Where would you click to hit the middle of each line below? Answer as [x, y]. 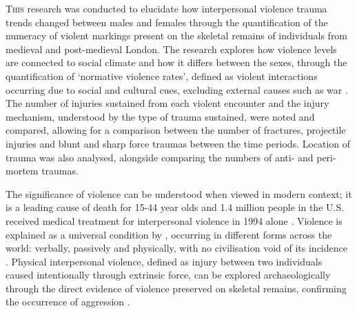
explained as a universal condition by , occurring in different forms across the [169, 234]
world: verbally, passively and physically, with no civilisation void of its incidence [176, 248]
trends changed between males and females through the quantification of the [167, 22]
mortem [22, 171]
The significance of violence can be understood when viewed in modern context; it [179, 193]
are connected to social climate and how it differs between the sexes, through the [176, 62]
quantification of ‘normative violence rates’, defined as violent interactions [162, 75]
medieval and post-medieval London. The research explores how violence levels [171, 49]
